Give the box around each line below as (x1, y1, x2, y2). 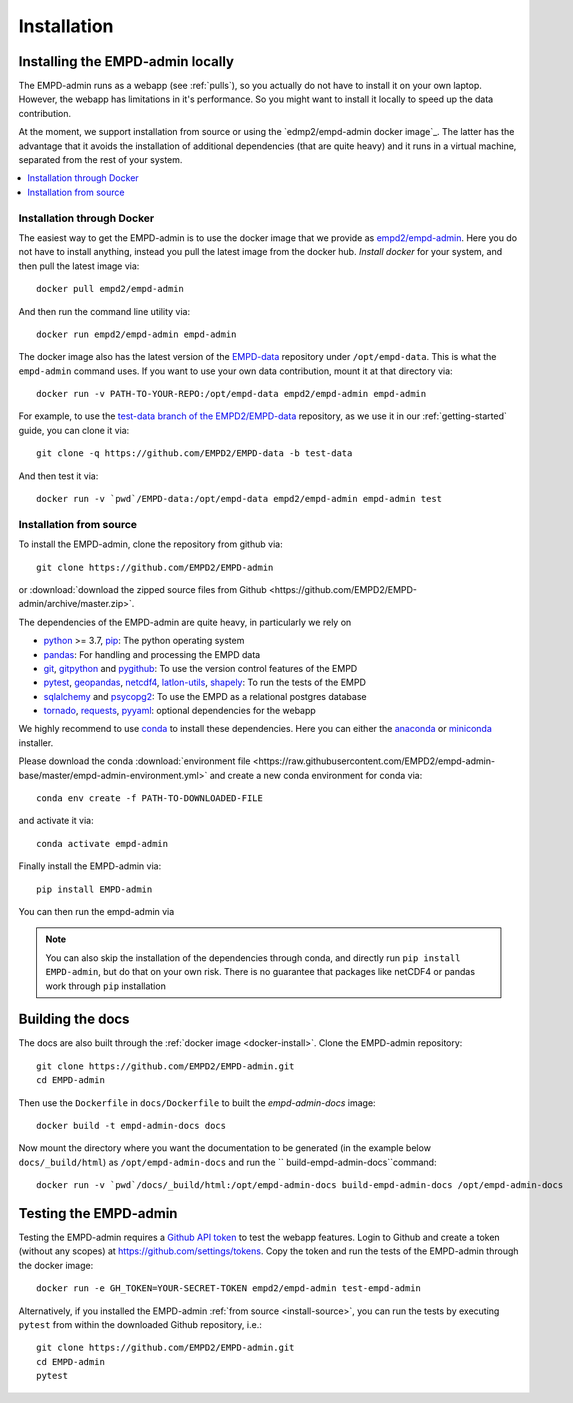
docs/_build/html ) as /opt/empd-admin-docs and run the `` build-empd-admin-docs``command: (18, 1156, 437, 1168)
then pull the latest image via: (18, 260, 140, 272)
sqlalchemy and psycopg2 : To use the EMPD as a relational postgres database (43, 690, 367, 702)
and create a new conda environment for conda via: (209, 769, 423, 781)
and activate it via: (18, 815, 94, 827)
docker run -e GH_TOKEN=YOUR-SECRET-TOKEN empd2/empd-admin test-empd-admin (36, 1283, 422, 1294)
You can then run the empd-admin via (18, 905, 175, 917)
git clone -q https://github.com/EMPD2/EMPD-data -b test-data (36, 448, 353, 459)
